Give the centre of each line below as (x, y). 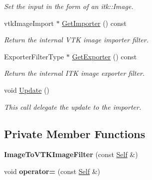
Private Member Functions (75, 133)
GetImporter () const (94, 23)
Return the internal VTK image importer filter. (76, 40)
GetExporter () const (104, 56)
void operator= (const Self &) (52, 171)
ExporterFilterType (34, 56)
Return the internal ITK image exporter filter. (75, 73)
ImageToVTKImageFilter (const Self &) (71, 154)
